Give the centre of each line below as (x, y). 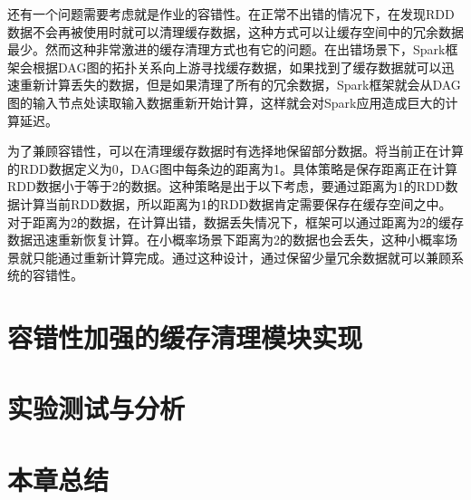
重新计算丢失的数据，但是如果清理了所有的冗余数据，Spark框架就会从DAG (240, 85)
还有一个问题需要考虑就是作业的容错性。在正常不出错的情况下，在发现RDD (231, 14)
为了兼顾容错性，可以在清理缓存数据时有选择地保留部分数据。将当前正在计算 (235, 151)
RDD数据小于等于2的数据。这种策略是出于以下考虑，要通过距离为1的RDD (226, 186)
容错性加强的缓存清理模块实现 (185, 337)
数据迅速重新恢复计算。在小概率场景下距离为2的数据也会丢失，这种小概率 (226, 240)
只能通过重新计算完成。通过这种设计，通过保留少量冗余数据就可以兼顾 (241, 257)
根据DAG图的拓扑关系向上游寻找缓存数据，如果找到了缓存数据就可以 (237, 67)
